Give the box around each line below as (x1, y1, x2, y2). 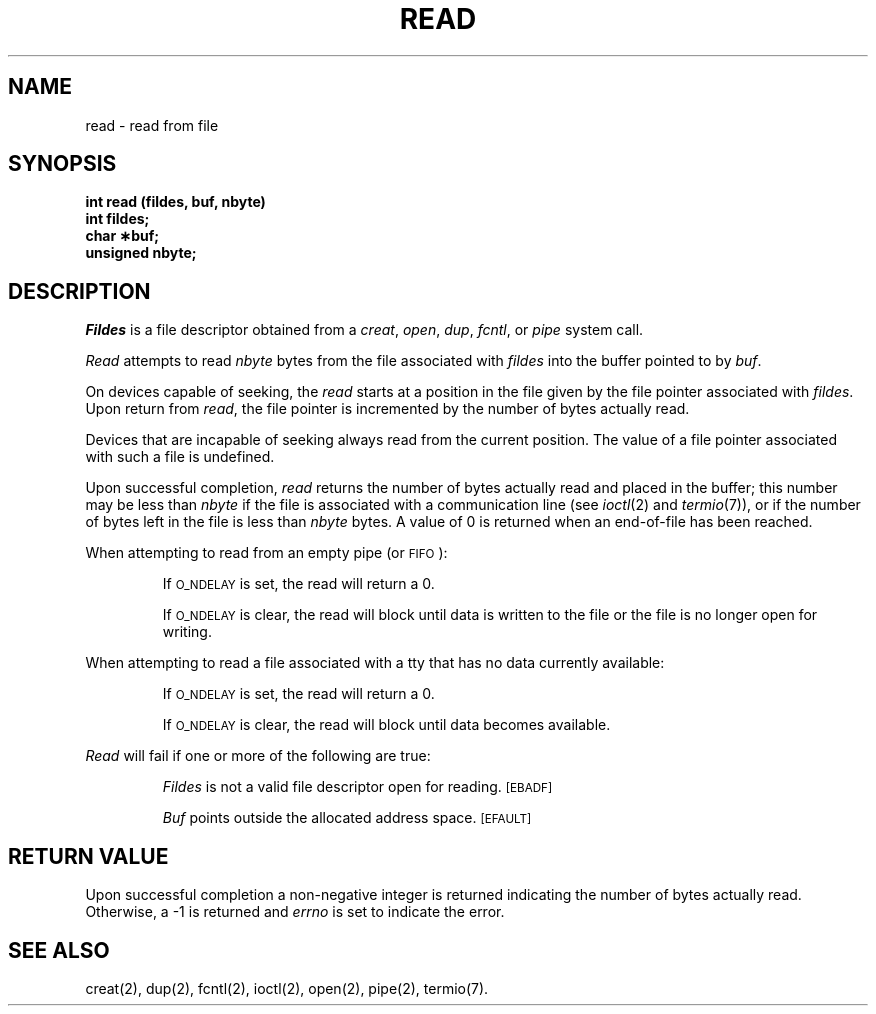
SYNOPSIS (8, 151, 117, 177)
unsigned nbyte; (85, 244, 197, 262)
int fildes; (85, 210, 150, 228)
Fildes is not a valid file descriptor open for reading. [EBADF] (162, 778, 553, 796)
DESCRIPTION (8, 278, 151, 304)
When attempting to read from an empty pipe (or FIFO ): (85, 544, 448, 562)
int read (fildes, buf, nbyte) (85, 193, 266, 211)
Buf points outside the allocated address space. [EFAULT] (162, 809, 532, 827)
